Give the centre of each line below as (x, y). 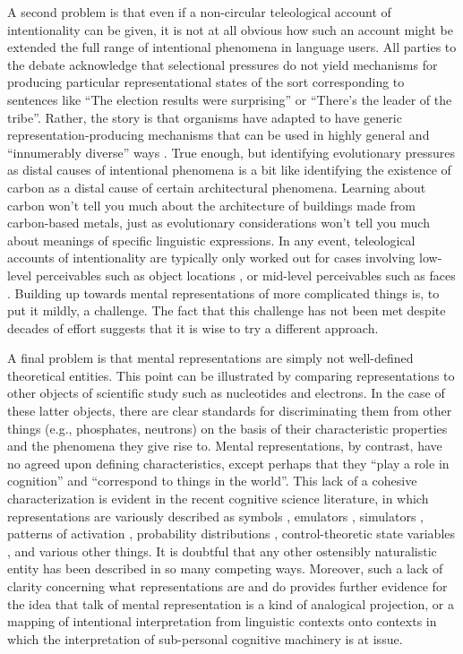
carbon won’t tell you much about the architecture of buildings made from (212, 205)
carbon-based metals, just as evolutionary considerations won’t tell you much (219, 223)
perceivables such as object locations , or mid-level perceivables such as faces (245, 275)
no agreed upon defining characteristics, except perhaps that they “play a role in (228, 463)
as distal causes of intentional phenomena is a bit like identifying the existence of (229, 170)
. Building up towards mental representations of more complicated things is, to (223, 293)
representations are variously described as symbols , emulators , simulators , (215, 516)
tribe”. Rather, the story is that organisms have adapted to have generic (205, 117)
